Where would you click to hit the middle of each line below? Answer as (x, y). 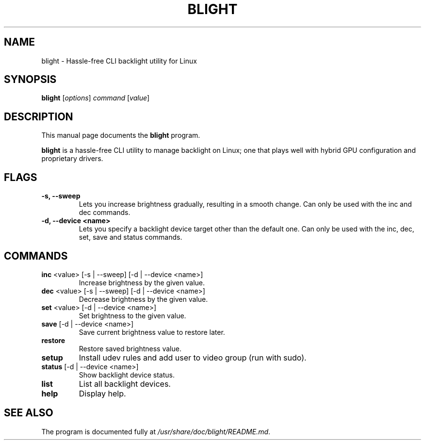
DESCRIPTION (39, 116)
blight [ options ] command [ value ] (96, 98)
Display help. (102, 393)
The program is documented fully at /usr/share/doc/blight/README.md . (156, 431)
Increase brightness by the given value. (142, 282)
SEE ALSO (29, 413)
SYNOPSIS (30, 80)
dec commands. (105, 213)
